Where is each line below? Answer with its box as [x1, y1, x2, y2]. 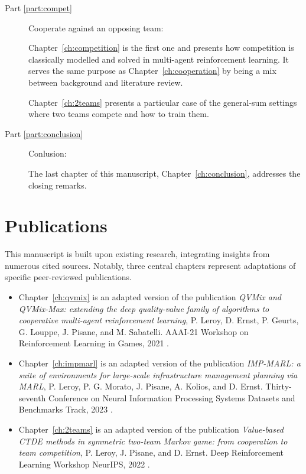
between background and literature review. [28, 76, 183, 88]
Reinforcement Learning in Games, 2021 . [18, 337, 169, 349]
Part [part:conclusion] [5, 127, 83, 139]
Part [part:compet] [5, 2, 72, 14]
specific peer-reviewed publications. [5, 271, 132, 283]
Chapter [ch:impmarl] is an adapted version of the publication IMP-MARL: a [18, 357, 301, 369]
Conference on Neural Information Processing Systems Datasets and [48, 391, 295, 404]
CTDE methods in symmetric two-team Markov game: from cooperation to [18, 434, 288, 447]
